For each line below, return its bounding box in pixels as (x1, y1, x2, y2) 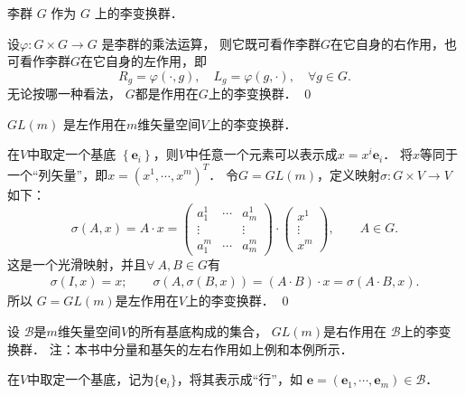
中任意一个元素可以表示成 (185, 145, 338, 164)
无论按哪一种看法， (7, 84, 121, 103)
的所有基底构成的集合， (128, 321, 268, 340)
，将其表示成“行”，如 (176, 370, 302, 389)
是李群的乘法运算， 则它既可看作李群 (101, 33, 321, 52)
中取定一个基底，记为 (27, 370, 154, 389)
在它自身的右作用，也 (330, 33, 458, 52)
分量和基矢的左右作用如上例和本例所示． (112, 339, 353, 358)
